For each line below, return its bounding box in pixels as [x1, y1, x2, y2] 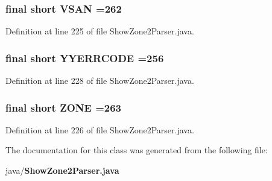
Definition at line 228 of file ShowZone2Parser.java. [5, 74, 194, 87]
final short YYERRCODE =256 [5, 50, 164, 65]
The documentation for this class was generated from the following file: [5, 144, 268, 156]
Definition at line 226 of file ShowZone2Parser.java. [5, 123, 194, 136]
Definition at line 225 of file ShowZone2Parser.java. [5, 25, 194, 37]
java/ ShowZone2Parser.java [5, 164, 119, 177]
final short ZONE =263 [5, 100, 121, 115]
